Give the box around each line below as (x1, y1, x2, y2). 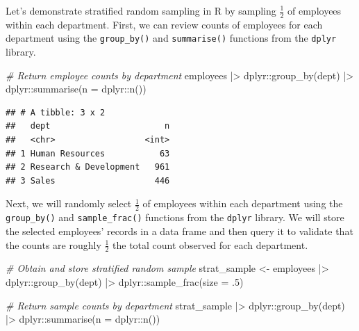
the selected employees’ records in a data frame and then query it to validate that (6, 223, 353, 238)
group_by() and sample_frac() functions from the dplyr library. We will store (6, 210, 344, 225)
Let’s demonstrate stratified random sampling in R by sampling (6, 3, 276, 17)
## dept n (6, 121, 170, 131)
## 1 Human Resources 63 (6, 148, 170, 159)
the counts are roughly (6, 237, 101, 252)
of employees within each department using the (142, 196, 343, 211)
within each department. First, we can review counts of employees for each (6, 17, 323, 31)
